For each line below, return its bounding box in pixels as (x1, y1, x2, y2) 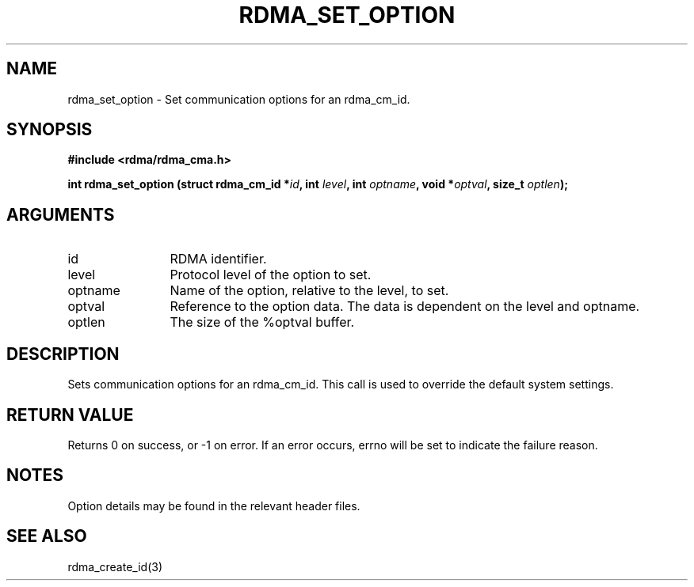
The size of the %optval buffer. (170, 314, 355, 331)
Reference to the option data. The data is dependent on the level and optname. (170, 298, 640, 315)
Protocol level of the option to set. (170, 267, 372, 283)
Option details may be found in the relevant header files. (67, 498, 360, 513)
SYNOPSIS (6, 119, 93, 140)
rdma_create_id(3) (67, 559, 162, 574)
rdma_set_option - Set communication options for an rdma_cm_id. (67, 92, 410, 106)
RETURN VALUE (6, 404, 134, 425)
